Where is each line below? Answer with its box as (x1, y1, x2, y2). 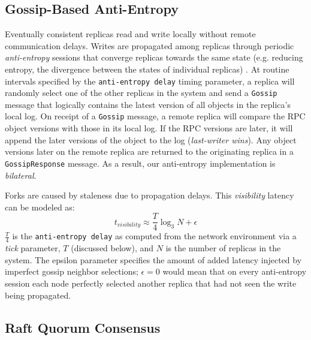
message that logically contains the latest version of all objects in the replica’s (5, 98, 291, 110)
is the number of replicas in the (165, 242, 281, 254)
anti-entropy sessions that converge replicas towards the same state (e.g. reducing (5, 51, 303, 64)
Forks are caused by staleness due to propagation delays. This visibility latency (5, 189, 294, 201)
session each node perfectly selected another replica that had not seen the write (5, 277, 297, 290)
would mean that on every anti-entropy (162, 265, 307, 278)
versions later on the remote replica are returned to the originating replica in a (5, 145, 294, 158)
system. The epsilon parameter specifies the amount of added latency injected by (5, 253, 302, 266)
